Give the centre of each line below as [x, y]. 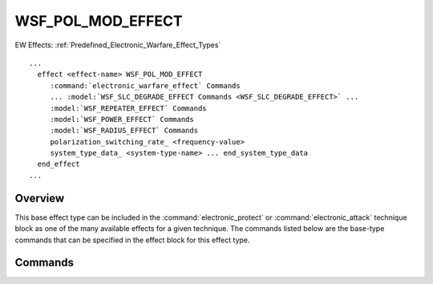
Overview [40, 198]
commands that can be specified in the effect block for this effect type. [132, 240]
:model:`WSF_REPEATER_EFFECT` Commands [129, 108]
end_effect [59, 164]
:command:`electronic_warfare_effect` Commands [145, 85]
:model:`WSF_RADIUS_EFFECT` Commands [124, 131]
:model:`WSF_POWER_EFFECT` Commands [122, 119]
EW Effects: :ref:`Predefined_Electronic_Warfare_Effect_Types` [118, 45]
